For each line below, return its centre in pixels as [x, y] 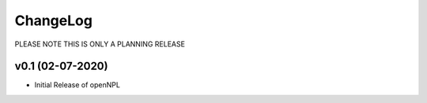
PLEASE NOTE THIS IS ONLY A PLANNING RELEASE [100, 44]
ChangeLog [53, 20]
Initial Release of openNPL [77, 85]
